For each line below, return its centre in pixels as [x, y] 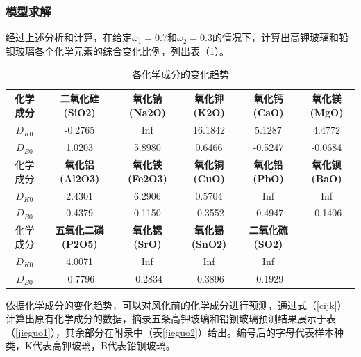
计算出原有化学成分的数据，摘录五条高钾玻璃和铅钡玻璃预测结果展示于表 [171, 318]
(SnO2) [209, 243]
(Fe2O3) [147, 178]
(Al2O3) [79, 178]
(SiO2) [79, 112]
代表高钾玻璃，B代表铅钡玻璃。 [104, 346]
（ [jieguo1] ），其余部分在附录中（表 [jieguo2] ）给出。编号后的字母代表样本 [170, 332]
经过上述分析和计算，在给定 [69, 37]
